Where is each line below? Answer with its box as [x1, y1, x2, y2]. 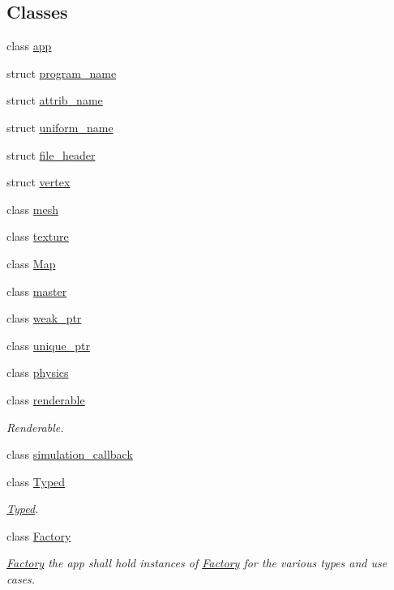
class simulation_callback [6, 446, 133, 463]
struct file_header [6, 146, 96, 163]
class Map [6, 254, 56, 271]
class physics [6, 364, 69, 381]
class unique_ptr [6, 336, 90, 353]
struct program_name [6, 64, 117, 81]
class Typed [6, 472, 66, 490]
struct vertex [6, 173, 71, 190]
